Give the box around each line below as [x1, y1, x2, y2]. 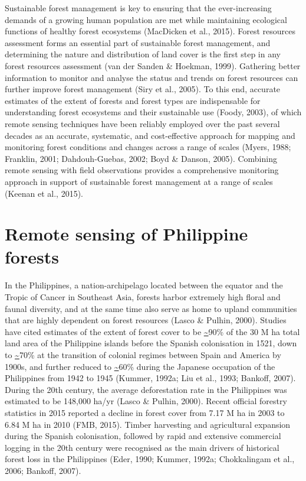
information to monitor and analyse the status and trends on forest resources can [5, 71, 298, 83]
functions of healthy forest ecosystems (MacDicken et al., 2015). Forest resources [5, 25, 296, 37]
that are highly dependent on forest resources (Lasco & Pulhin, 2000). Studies [5, 314, 287, 326]
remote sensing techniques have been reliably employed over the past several [5, 117, 280, 129]
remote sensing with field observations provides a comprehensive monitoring [5, 164, 279, 176]
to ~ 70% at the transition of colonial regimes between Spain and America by [5, 348, 281, 360]
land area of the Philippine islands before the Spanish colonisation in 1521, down [5, 337, 297, 349]
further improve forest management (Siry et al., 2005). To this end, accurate [5, 83, 281, 95]
